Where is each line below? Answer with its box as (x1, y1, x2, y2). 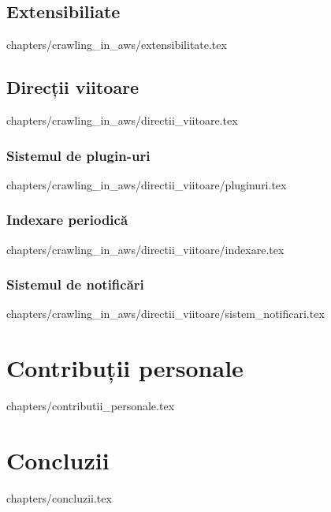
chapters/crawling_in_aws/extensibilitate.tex (6, 36, 227, 53)
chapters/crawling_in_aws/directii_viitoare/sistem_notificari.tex (6, 305, 325, 322)
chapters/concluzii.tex (6, 489, 112, 506)
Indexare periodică (6, 210, 128, 230)
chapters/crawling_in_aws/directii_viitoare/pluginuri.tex (6, 176, 287, 192)
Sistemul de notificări (6, 275, 144, 294)
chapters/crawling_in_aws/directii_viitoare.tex (6, 112, 238, 128)
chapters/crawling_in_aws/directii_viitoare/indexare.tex (6, 241, 285, 257)
